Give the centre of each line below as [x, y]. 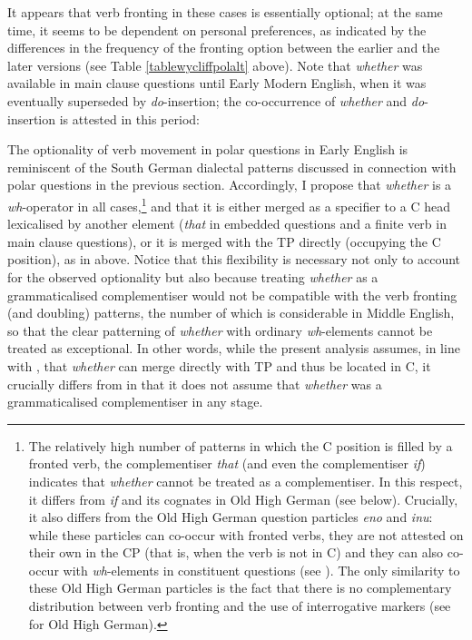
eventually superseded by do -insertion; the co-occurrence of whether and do [216, 100]
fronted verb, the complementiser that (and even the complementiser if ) [227, 463]
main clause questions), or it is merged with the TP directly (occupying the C [224, 241]
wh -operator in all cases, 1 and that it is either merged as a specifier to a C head [229, 204]
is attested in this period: [129, 118]
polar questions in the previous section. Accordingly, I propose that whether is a [230, 185]
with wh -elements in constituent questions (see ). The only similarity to [261, 570]
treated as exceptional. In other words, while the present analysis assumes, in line [234, 348]
